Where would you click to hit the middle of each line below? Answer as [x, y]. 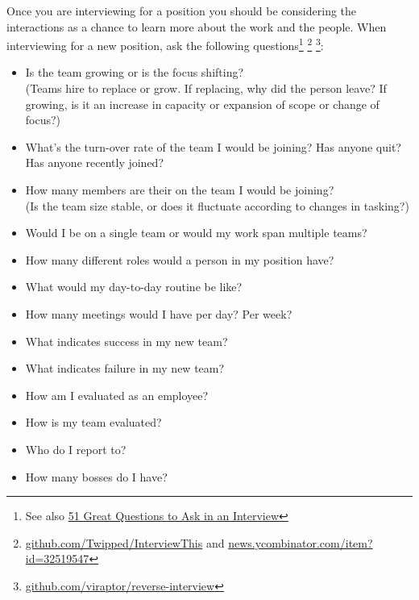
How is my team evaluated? [93, 422]
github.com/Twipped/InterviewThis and [125, 542]
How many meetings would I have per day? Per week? [159, 313]
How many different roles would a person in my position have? [180, 259]
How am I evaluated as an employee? [117, 395]
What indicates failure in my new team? [125, 368]
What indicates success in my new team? [127, 341]
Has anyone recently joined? [95, 162]
